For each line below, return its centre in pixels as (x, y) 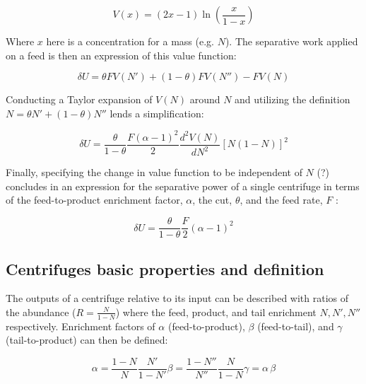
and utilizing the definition (293, 99)
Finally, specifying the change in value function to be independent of (154, 172)
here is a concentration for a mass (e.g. (130, 41)
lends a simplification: (157, 113)
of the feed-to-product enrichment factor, (94, 200)
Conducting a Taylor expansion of (79, 99)
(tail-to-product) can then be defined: (87, 340)
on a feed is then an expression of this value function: (121, 55)
